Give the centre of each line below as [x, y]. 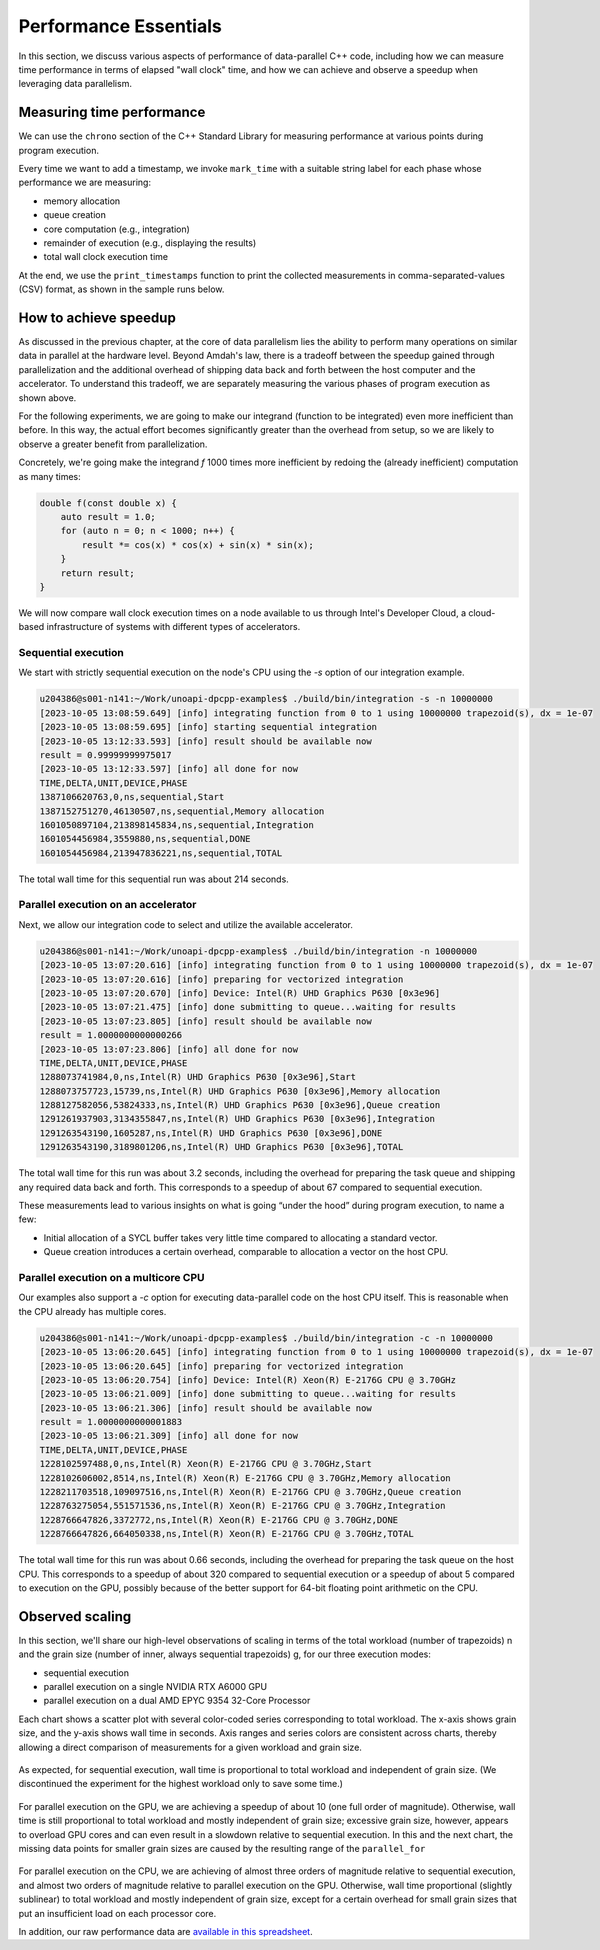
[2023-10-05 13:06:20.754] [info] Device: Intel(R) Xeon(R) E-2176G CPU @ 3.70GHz [248, 1379]
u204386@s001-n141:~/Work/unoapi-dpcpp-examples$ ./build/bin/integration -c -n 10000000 [266, 1338]
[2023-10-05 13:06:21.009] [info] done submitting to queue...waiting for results [248, 1394]
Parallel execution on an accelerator [107, 905]
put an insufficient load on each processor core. [117, 1913]
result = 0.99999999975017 [105, 754]
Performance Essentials [120, 26]
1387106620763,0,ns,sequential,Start [132, 797]
